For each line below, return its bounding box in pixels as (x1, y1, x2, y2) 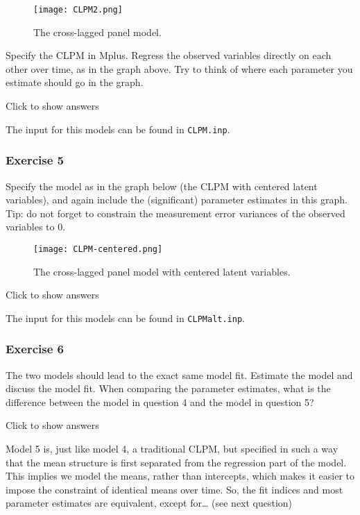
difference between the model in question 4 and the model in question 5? (6, 394, 314, 409)
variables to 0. (6, 219, 66, 234)
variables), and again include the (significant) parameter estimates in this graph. (6, 192, 348, 207)
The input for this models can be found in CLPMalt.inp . (6, 310, 245, 325)
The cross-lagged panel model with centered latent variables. (33, 264, 291, 278)
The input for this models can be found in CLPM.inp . (6, 121, 230, 136)
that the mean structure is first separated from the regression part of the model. (6, 455, 347, 469)
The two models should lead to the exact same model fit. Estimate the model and (6, 367, 353, 382)
